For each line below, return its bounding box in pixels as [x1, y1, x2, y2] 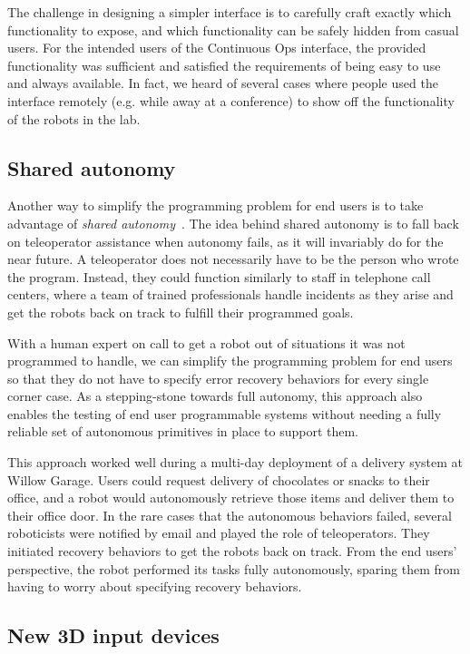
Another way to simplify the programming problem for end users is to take [7, 196, 424, 215]
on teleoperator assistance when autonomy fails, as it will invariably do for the [7, 231, 444, 250]
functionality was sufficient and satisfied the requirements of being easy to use [7, 55, 441, 74]
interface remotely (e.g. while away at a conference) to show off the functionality [7, 91, 455, 110]
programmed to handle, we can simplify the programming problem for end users [7, 351, 453, 370]
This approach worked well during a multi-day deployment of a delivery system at [7, 453, 464, 472]
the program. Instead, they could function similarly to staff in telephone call [7, 267, 431, 286]
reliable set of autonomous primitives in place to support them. [7, 422, 358, 441]
